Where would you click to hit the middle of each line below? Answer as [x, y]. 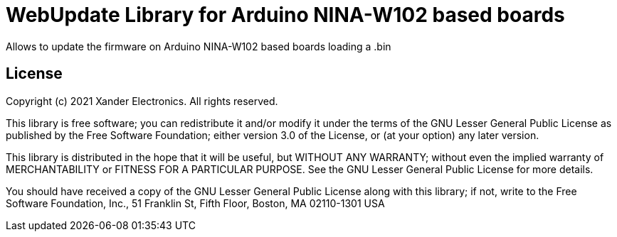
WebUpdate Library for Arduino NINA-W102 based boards [285, 15]
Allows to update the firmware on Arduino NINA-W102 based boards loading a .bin [199, 46]
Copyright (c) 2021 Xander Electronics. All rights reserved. [142, 101]
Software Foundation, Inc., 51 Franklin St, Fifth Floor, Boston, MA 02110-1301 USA [195, 203]
